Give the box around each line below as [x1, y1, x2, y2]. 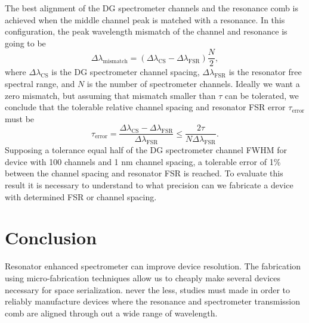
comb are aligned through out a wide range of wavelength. [5, 306, 218, 319]
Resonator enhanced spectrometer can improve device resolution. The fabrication [5, 260, 301, 272]
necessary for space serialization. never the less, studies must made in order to [5, 283, 291, 296]
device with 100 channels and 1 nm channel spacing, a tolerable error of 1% [5, 155, 281, 167]
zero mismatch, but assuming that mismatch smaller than [5, 89, 216, 101]
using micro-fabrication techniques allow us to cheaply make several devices [5, 271, 281, 284]
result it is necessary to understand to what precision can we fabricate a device [5, 179, 293, 191]
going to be [5, 36, 46, 49]
